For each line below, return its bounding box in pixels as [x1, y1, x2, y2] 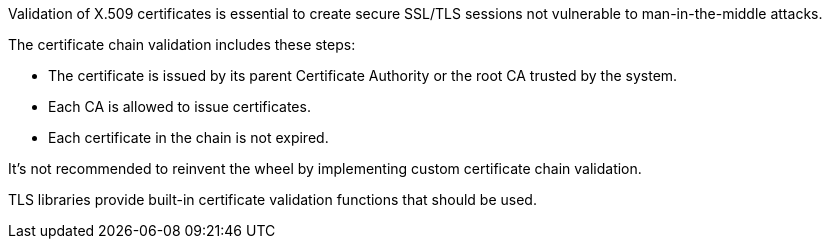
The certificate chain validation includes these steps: [8, 36, 356, 53]
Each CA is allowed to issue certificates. [48, 98, 311, 115]
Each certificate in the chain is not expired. [48, 129, 329, 146]
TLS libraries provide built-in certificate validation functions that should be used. [8, 191, 537, 208]
